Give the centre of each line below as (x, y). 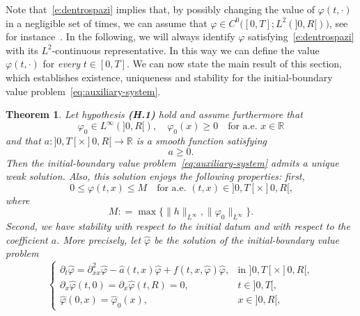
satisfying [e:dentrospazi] (301, 36)
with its (22, 50)
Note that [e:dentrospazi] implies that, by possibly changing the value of (161, 9)
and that (23, 141)
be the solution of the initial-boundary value (246, 239)
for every (61, 64)
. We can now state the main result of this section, (234, 64)
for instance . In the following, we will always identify (120, 36)
